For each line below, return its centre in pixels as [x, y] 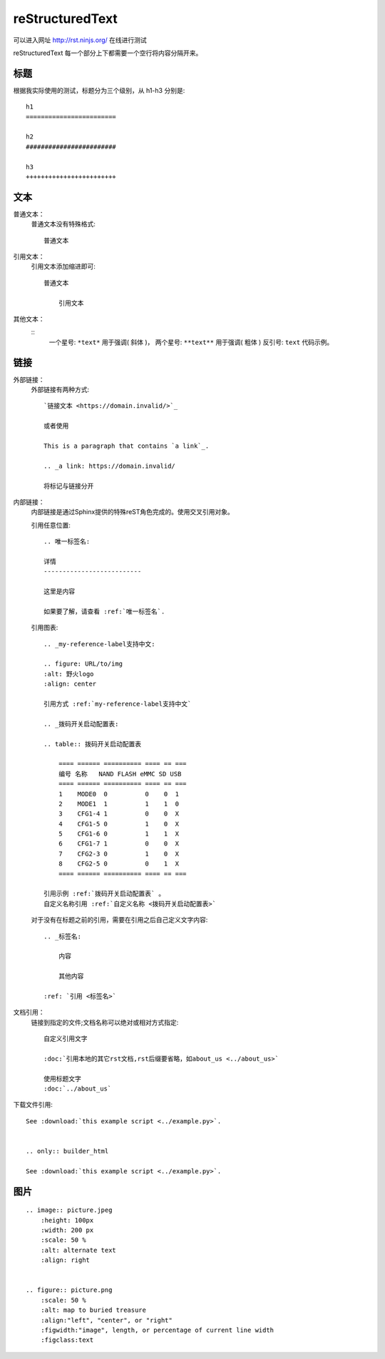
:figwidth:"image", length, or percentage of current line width [157, 1330]
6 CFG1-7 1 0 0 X [119, 844]
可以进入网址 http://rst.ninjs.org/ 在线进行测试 [80, 40]
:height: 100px [67, 1220]
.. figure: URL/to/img [83, 664]
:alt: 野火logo [69, 674]
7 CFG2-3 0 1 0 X [119, 854]
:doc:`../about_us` [78, 1089]
